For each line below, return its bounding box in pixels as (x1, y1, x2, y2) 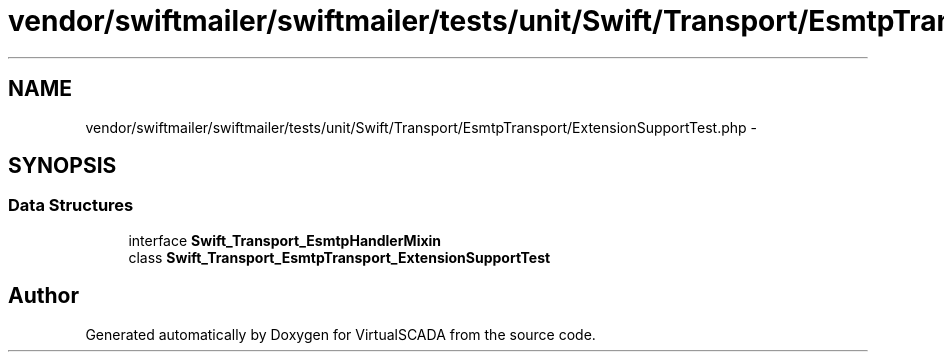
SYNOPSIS (8, 153, 117, 179)
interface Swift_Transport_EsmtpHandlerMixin (128, 231, 442, 249)
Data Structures (8, 195, 134, 216)
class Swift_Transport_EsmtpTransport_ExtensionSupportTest (128, 248, 551, 266)
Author (8, 283, 79, 309)
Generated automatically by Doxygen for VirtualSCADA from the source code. (85, 325, 596, 343)
